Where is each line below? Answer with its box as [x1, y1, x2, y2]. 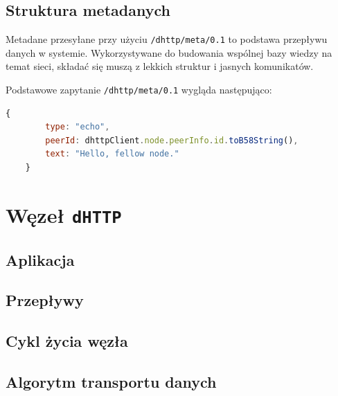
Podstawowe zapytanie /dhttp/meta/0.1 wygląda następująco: [6, 82, 272, 97]
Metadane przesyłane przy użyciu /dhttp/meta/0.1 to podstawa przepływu [6, 32, 328, 46]
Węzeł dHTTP [6, 200, 122, 228]
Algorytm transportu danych [6, 370, 217, 392]
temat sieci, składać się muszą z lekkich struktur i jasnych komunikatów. [6, 59, 314, 73]
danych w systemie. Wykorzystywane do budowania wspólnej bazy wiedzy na [6, 45, 332, 60]
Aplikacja [6, 249, 75, 270]
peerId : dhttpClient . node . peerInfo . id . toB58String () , [45, 135, 299, 145]
